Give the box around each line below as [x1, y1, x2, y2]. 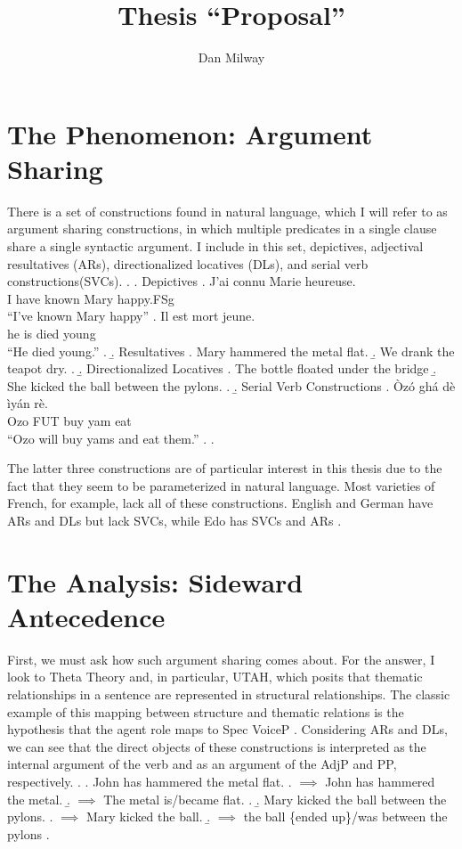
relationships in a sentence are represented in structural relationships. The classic [7, 685, 450, 704]
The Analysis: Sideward [7, 563, 304, 600]
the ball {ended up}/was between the [243, 807, 448, 826]
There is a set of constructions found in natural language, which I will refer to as [7, 201, 448, 220]
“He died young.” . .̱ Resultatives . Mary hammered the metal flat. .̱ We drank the [7, 341, 455, 360]
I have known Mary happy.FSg [7, 289, 174, 307]
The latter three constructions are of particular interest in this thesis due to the [7, 459, 442, 478]
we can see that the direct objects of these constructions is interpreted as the [7, 737, 426, 755]
